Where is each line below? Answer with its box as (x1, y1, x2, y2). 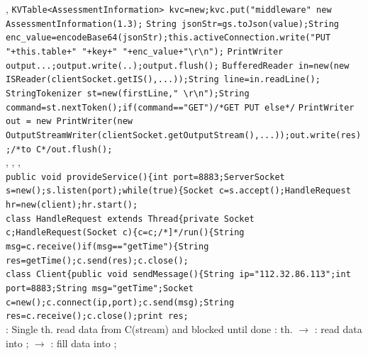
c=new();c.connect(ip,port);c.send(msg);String (6, 297, 235, 308)
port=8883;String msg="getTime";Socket (6, 283, 194, 294)
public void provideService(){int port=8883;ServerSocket (6, 171, 285, 182)
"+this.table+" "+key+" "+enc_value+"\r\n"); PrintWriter (6, 46, 284, 57)
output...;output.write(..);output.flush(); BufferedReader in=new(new (6, 60, 350, 71)
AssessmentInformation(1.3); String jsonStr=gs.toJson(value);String (6, 18, 340, 29)
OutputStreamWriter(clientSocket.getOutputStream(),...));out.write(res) (6, 130, 362, 140)
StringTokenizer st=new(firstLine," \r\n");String (6, 88, 250, 98)
